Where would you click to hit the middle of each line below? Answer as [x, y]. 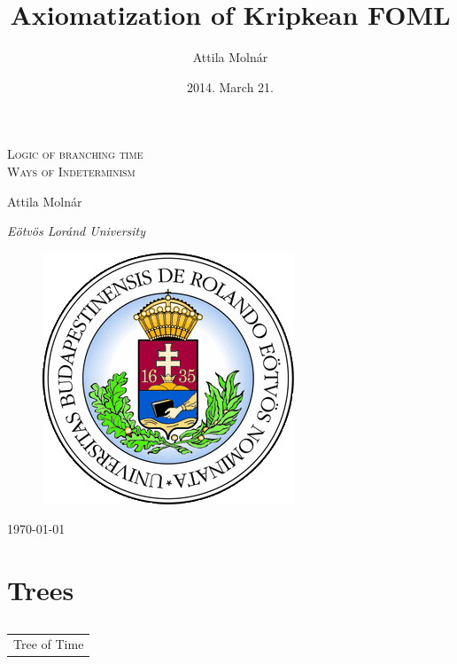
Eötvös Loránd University [77, 231]
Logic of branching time [75, 154]
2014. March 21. [230, 86]
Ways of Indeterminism [71, 171]
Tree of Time [49, 644]
